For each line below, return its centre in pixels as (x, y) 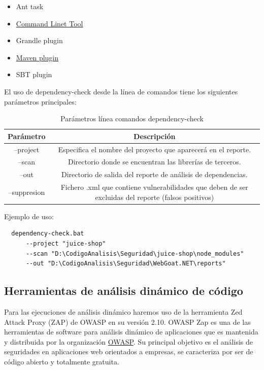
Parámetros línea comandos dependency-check (132, 119)
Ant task (30, 6)
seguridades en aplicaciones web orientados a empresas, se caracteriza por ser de (129, 351)
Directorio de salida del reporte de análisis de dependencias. (154, 174)
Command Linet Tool (49, 23)
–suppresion (27, 192)
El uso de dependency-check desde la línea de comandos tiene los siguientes (121, 91)
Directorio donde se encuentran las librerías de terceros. (154, 162)
